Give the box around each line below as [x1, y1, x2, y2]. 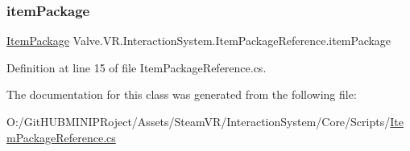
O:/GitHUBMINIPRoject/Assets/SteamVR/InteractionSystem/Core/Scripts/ [6, 113, 391, 129]
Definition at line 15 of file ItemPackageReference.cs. [6, 59, 267, 75]
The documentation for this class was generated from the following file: [6, 86, 357, 103]
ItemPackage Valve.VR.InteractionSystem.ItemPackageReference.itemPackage [6, 32, 391, 49]
